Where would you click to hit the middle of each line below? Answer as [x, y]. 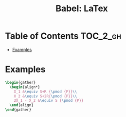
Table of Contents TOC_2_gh [63, 36]
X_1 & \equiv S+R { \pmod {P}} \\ [45, 92]
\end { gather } [18, 110]
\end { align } [22, 105]
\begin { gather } [20, 82]
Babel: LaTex [82, 9]
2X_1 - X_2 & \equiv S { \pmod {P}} [49, 101]
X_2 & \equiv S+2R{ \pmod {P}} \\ [45, 96]
